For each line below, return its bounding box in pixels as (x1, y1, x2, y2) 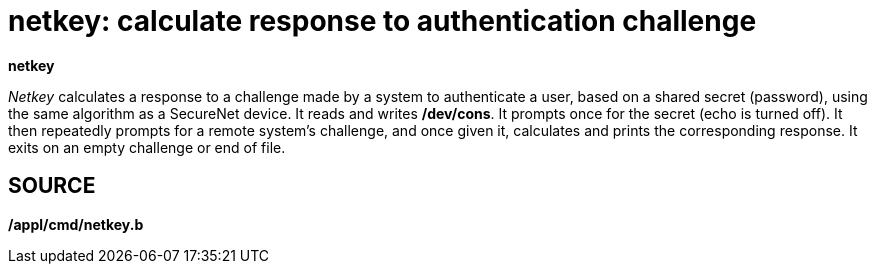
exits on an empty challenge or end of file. (8, 138, 286, 156)
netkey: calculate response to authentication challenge (8, 4, 757, 38)
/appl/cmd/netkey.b (8, 215, 144, 233)
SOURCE (8, 173, 96, 199)
